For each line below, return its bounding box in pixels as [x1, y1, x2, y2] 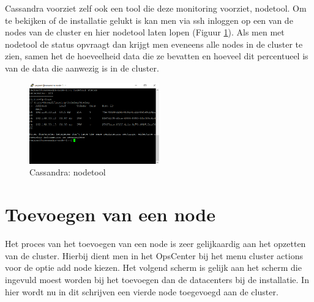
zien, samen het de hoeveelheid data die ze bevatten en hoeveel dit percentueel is [5, 50, 308, 62]
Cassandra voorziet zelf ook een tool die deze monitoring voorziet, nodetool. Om [5, 2, 307, 14]
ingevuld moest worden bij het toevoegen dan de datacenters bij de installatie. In [5, 273, 309, 285]
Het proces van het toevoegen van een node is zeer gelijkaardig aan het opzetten [5, 237, 306, 250]
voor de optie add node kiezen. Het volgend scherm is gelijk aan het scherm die [5, 261, 302, 274]
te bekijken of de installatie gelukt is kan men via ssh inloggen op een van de [5, 13, 293, 26]
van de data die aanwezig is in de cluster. [5, 61, 159, 74]
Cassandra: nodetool [29, 166, 106, 179]
